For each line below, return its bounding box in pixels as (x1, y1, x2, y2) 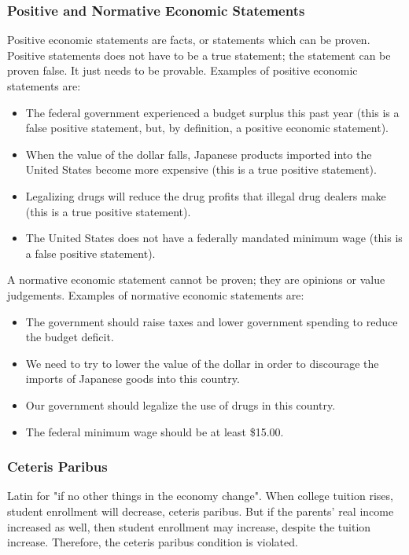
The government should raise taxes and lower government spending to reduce (25, 313, 398, 329)
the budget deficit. (25, 329, 114, 345)
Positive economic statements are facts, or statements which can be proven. (7, 31, 370, 48)
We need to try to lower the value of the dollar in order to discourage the (25, 355, 379, 371)
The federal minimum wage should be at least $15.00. (25, 423, 284, 439)
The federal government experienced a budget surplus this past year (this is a (25, 104, 400, 120)
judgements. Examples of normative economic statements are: (7, 286, 304, 303)
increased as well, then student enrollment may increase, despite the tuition (7, 518, 371, 535)
